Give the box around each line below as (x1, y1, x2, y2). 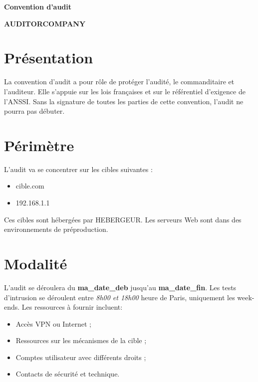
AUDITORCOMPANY (4, 18, 86, 28)
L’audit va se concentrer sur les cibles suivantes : (4, 164, 153, 174)
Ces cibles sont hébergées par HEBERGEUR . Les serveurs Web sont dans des (4, 214, 242, 224)
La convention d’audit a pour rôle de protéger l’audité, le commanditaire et (4, 76, 235, 87)
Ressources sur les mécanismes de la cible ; (15, 335, 147, 346)
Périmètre (4, 135, 74, 155)
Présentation (4, 47, 93, 68)
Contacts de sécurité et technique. (15, 369, 120, 379)
